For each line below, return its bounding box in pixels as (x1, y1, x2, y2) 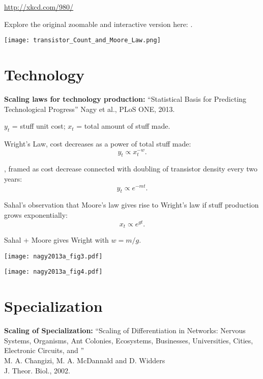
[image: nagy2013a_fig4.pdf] (4, 268, 103, 276)
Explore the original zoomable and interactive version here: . (4, 18, 193, 29)
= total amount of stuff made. (76, 121, 170, 131)
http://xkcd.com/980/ (4, 2, 74, 12)
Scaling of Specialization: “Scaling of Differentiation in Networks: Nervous (4, 325, 246, 336)
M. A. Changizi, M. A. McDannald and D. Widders (4, 355, 165, 366)
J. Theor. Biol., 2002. (4, 365, 70, 375)
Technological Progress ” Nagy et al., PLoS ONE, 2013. (4, 103, 175, 114)
